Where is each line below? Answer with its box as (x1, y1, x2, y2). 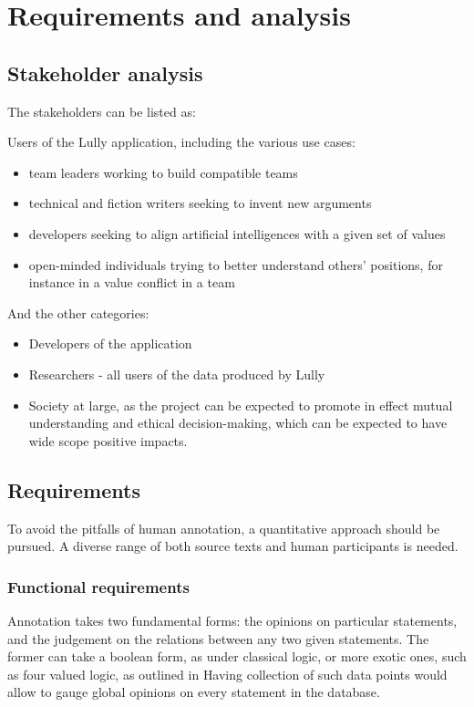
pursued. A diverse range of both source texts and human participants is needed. (7, 536, 459, 556)
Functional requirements (7, 575, 190, 598)
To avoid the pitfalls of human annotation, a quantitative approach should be (7, 518, 440, 537)
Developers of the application (28, 334, 192, 353)
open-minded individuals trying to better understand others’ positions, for (28, 255, 443, 274)
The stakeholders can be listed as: (7, 101, 196, 120)
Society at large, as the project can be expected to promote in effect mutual (28, 395, 453, 414)
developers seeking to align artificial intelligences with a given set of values (28, 224, 446, 243)
